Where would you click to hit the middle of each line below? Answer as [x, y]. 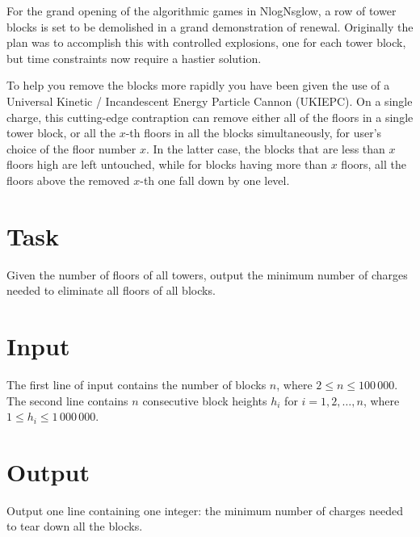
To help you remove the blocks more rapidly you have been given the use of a [198, 85]
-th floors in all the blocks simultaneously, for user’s [254, 133]
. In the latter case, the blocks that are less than [265, 148]
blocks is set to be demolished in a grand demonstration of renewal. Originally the [210, 26]
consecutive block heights [205, 400]
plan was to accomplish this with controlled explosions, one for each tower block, [206, 42]
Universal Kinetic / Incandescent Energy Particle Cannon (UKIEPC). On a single [210, 101]
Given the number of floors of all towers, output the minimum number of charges [207, 274]
